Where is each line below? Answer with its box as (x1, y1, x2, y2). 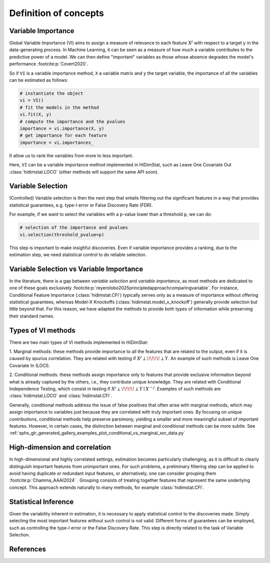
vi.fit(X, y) (19, 112, 52, 117)
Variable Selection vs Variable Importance (9, 265, 143, 273)
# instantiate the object (19, 91, 83, 96)
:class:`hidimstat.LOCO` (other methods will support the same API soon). (9, 168, 159, 175)
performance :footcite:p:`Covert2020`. (9, 61, 88, 67)
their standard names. (9, 313, 54, 319)
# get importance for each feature (19, 133, 107, 138)
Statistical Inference (9, 497, 74, 506)
